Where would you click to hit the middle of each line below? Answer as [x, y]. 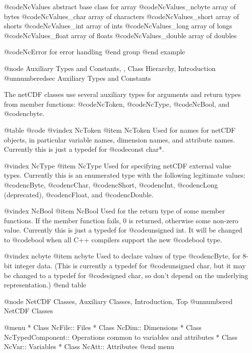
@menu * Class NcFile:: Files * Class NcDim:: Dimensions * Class [103, 327]
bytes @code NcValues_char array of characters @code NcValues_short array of [122, 16]
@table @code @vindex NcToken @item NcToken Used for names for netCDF [120, 129]
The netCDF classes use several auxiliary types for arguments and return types [122, 94]
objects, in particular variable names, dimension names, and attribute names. [120, 139]
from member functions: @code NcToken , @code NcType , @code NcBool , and [117, 104]
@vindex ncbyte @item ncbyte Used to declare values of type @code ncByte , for [122, 256]
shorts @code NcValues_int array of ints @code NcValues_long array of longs [118, 26]
